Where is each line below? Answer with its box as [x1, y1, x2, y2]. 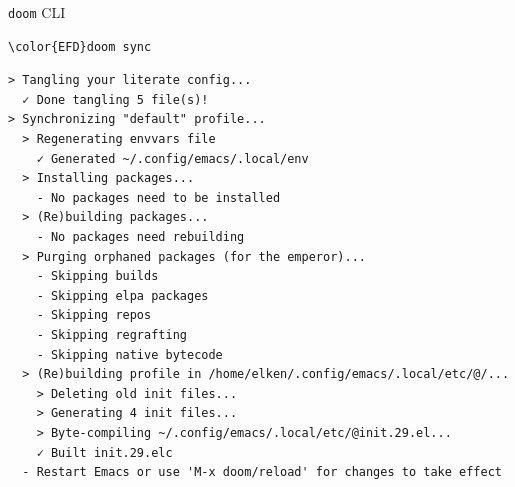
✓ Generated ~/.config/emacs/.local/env [36, 151, 309, 166]
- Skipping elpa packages [36, 288, 209, 303]
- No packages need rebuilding [36, 230, 245, 244]
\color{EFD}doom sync [8, 39, 152, 54]
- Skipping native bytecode [36, 347, 223, 362]
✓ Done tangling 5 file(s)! [22, 92, 209, 107]
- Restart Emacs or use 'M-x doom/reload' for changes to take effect [22, 465, 502, 480]
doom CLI [8, 2, 66, 22]
